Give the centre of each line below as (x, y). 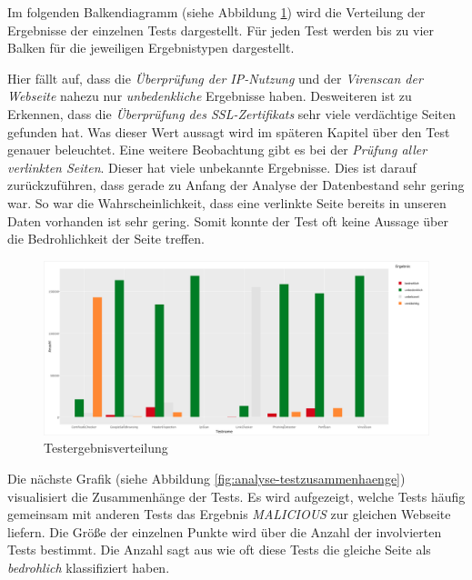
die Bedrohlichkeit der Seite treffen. (106, 239)
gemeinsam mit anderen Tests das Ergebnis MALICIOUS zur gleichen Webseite (229, 514)
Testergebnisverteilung (106, 448)
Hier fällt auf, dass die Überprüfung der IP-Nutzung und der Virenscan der (215, 78)
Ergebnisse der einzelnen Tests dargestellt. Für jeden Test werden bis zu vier (221, 30)
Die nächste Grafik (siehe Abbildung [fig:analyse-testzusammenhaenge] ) (206, 479)
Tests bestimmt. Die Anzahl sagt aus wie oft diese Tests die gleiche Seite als (219, 550)
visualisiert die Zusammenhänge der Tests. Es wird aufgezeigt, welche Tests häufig (236, 496)
